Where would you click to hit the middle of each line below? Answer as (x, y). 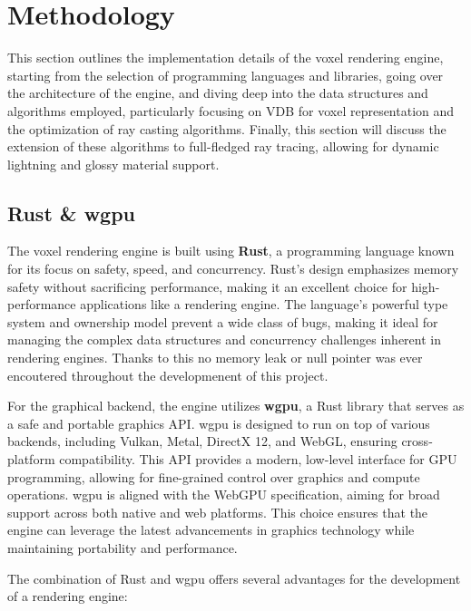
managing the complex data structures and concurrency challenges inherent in (224, 339)
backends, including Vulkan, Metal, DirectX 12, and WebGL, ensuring (202, 441)
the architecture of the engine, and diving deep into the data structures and (218, 93)
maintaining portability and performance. (123, 547)
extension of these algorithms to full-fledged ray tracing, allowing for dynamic (223, 146)
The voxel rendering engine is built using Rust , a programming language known (231, 251)
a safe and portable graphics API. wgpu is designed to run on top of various (219, 423)
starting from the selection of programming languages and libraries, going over (226, 75)
